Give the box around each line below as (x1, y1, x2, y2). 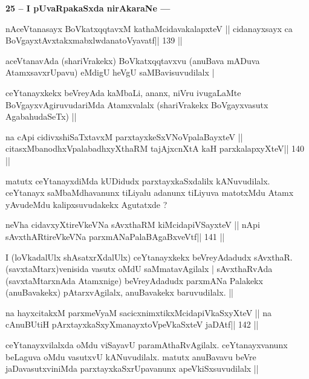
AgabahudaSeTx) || (5, 110, 77, 123)
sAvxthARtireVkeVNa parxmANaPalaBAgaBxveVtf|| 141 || (5, 230, 225, 242)
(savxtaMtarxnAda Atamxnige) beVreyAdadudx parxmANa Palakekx (5, 274, 263, 287)
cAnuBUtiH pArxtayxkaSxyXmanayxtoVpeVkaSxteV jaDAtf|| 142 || (5, 318, 259, 331)
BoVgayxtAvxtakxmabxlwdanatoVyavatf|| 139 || (5, 34, 183, 47)
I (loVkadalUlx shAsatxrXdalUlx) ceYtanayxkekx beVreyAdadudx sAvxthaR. (5, 250, 293, 263)
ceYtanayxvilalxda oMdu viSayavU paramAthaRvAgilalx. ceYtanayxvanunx (5, 339, 288, 351)
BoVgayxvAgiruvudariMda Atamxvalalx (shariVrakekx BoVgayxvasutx (5, 98, 268, 111)
